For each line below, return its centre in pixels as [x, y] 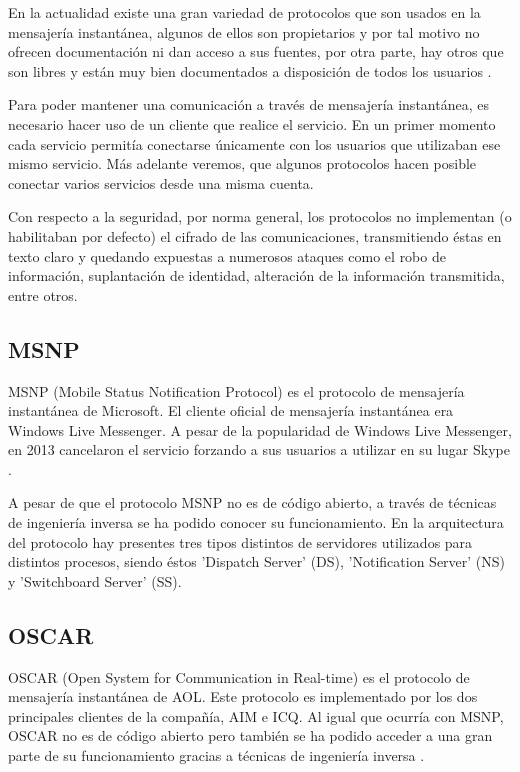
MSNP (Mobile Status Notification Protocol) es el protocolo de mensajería [236, 390]
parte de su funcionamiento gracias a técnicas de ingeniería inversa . [216, 755]
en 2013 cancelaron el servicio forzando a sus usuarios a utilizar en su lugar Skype [259, 449]
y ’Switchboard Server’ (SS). [95, 580]
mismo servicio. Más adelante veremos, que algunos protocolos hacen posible [242, 163]
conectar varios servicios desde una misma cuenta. [161, 182]
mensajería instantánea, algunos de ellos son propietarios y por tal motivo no [244, 31]
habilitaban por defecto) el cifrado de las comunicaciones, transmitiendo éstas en [255, 235]
